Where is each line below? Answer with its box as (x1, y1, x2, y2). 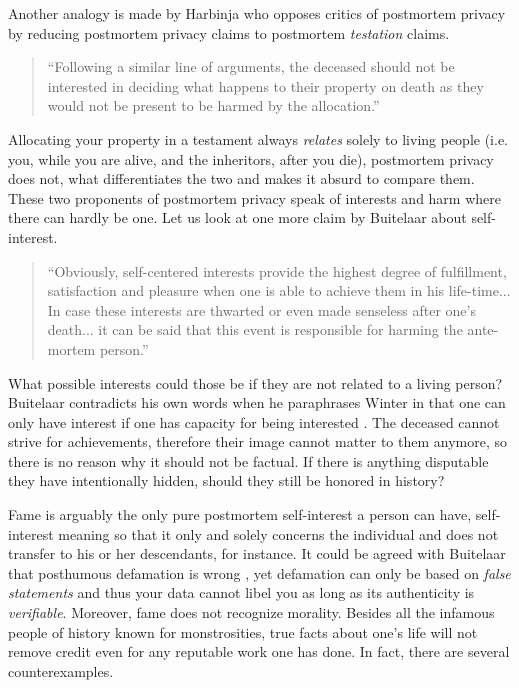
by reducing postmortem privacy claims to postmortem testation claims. (8, 22, 450, 43)
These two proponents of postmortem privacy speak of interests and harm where (8, 187, 501, 208)
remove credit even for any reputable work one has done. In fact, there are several (8, 641, 510, 662)
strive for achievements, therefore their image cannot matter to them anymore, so (8, 431, 507, 452)
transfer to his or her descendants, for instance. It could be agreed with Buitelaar (8, 543, 506, 564)
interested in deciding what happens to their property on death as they (47, 75, 484, 96)
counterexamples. (8, 660, 114, 681)
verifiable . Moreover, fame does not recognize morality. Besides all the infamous (8, 602, 495, 623)
